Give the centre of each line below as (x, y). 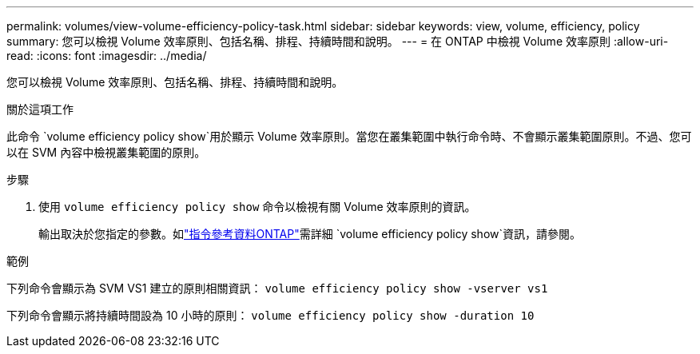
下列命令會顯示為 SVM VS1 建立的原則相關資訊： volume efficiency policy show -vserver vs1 (277, 288)
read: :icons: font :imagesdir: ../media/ (107, 56)
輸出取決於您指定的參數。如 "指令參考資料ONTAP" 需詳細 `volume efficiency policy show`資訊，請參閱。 (310, 234)
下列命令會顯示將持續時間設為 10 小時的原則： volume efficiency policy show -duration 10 (270, 315)
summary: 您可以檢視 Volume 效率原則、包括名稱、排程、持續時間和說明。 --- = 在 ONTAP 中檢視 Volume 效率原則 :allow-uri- (338, 41)
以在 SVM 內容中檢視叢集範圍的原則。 (106, 152)
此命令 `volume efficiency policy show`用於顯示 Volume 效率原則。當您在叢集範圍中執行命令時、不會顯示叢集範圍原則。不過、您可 (349, 136)
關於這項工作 (40, 109)
